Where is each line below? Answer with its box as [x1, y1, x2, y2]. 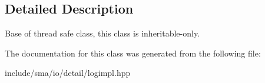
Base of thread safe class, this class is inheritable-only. [5, 27, 200, 39]
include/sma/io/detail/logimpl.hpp [5, 67, 131, 79]
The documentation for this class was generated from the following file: [5, 47, 261, 59]
